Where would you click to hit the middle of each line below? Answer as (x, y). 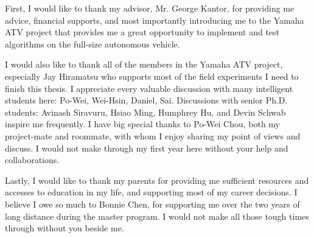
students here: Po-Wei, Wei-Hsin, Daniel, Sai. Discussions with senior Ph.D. (146, 100)
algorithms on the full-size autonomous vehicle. (92, 44)
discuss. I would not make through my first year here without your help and (147, 148)
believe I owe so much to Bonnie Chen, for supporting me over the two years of (152, 204)
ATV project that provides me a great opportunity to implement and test (142, 32)
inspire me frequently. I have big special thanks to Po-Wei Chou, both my (143, 124)
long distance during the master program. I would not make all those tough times (157, 216)
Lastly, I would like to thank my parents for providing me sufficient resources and (157, 180)
